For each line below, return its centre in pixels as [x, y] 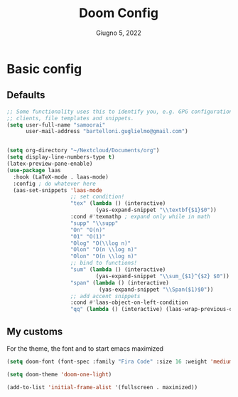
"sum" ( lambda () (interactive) [118, 270]
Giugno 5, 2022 [119, 33]
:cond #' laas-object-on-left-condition [129, 303]
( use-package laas [34, 170]
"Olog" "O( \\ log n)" [101, 243]
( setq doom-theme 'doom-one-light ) [59, 374]
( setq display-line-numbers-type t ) [61, 157]
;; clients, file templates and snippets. [70, 118]
